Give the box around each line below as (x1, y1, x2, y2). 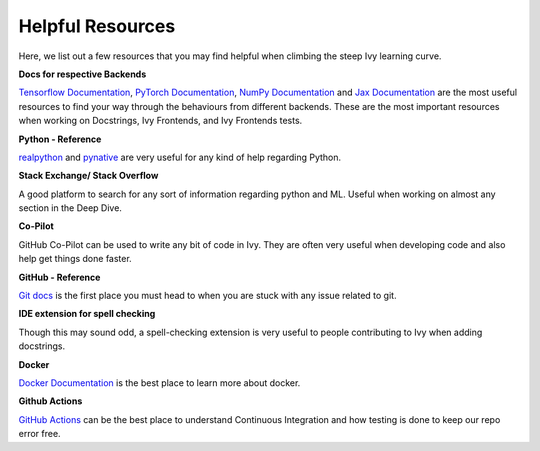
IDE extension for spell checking (18, 308, 156, 320)
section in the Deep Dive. (18, 202, 122, 214)
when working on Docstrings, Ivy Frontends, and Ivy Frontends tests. (18, 115, 303, 127)
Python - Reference (18, 133, 102, 145)
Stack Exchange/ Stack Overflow (18, 170, 159, 182)
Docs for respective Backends (18, 68, 147, 80)
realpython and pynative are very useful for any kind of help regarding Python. (18, 151, 342, 163)
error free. (18, 428, 61, 440)
